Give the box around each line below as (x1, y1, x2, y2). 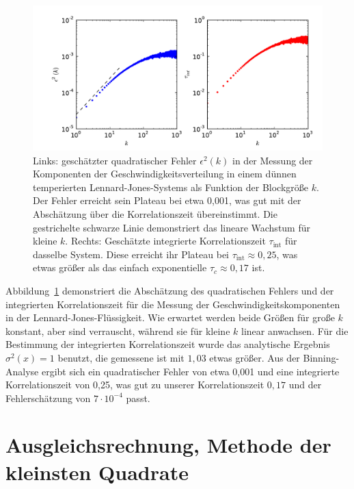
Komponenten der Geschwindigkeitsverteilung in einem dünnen (33, 166, 297, 181)
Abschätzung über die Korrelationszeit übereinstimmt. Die (33, 206, 277, 221)
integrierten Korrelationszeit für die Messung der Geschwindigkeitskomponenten (5, 297, 340, 311)
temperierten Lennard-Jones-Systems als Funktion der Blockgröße (33, 179, 309, 194)
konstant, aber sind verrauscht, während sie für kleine (5, 323, 230, 338)
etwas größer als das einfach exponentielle (33, 260, 207, 275)
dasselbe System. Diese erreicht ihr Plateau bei (33, 247, 230, 261)
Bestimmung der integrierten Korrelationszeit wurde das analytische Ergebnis (5, 337, 330, 351)
